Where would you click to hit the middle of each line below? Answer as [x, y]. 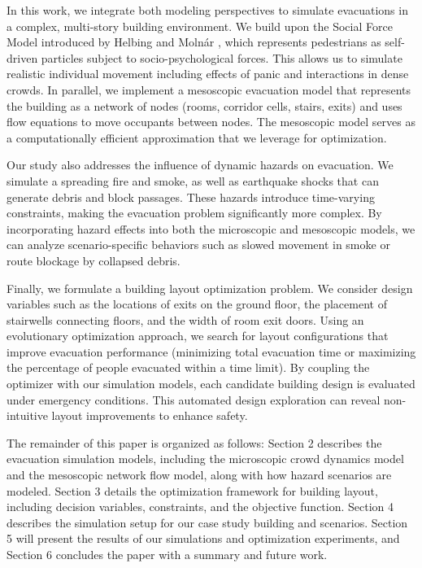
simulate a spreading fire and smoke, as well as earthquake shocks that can [193, 180]
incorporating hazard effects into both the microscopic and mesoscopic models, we [211, 228]
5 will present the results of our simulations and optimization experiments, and [203, 538]
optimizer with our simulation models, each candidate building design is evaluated [211, 384]
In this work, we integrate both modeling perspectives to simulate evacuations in [207, 10]
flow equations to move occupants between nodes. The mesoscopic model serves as [211, 122]
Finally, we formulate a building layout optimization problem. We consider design [210, 288]
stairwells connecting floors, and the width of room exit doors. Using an [185, 319]
